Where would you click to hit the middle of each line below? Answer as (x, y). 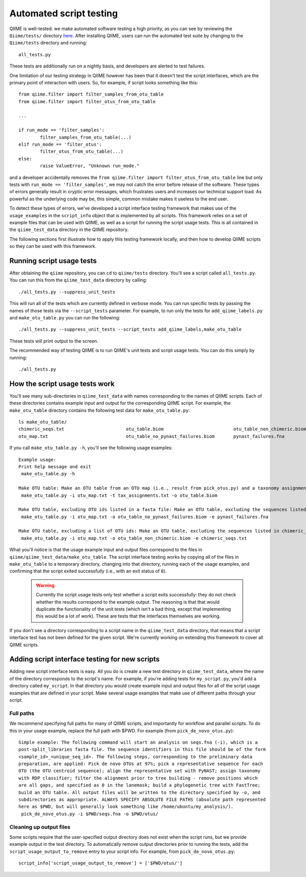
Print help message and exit (55, 467)
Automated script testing (64, 13)
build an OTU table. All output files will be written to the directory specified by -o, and (139, 792)
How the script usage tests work (62, 384)
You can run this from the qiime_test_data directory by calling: (78, 280)
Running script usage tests (53, 261)
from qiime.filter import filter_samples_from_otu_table (91, 94)
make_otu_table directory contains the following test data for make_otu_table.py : (100, 410)
